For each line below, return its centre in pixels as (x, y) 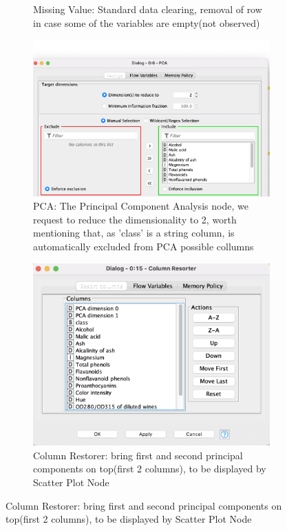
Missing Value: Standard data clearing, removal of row (148, 9)
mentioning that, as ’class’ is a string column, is (134, 233)
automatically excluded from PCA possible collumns (143, 246)
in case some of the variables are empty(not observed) (147, 22)
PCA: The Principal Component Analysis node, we (141, 206)
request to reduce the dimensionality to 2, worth (135, 219)
